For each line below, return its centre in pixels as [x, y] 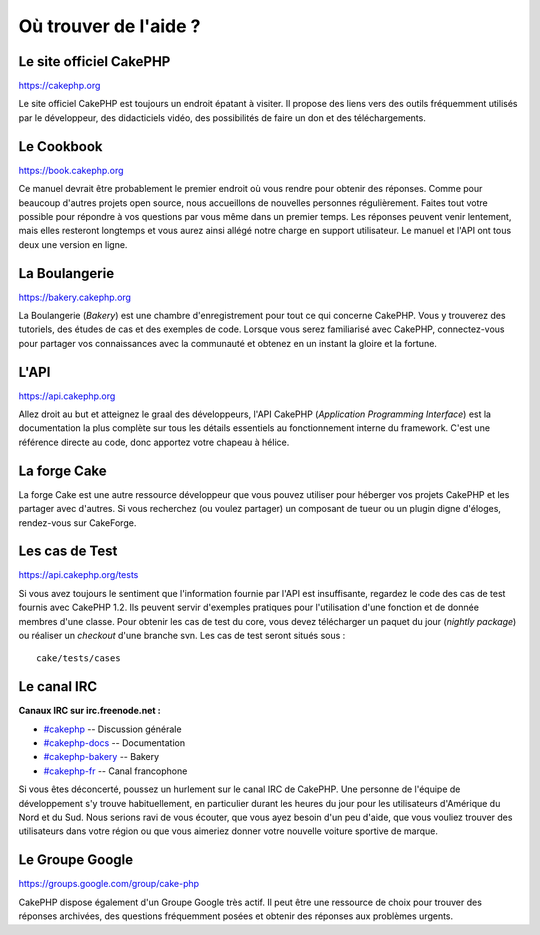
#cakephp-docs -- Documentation [114, 743]
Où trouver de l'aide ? [109, 26]
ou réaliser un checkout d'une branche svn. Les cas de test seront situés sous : [182, 636]
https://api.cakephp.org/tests [78, 575]
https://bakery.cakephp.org [75, 297]
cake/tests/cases [78, 658]
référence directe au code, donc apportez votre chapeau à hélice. [154, 442]
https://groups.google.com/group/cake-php [109, 884]
